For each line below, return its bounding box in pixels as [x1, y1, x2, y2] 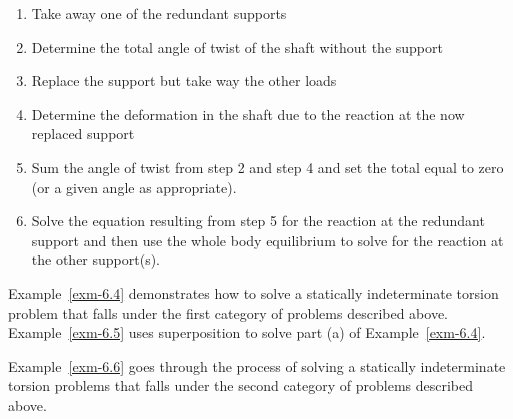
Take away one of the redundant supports [31, 3, 287, 23]
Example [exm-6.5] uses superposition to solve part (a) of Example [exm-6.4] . [8, 322, 486, 343]
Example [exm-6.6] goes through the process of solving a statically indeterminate [8, 355, 506, 376]
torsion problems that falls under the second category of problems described [8, 375, 474, 396]
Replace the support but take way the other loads [31, 70, 337, 91]
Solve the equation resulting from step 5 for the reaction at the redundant [31, 210, 485, 231]
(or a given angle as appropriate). [31, 176, 237, 197]
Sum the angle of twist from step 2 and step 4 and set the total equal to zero [31, 156, 504, 177]
